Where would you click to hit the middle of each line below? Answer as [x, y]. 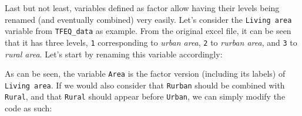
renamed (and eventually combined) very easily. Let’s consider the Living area [148, 19]
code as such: [28, 108]
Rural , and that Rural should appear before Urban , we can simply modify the [145, 96]
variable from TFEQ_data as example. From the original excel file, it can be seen [148, 31]
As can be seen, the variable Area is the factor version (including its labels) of [145, 74]
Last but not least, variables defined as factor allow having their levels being [142, 8]
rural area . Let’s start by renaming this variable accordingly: [114, 54]
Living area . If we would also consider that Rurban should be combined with [145, 85]
